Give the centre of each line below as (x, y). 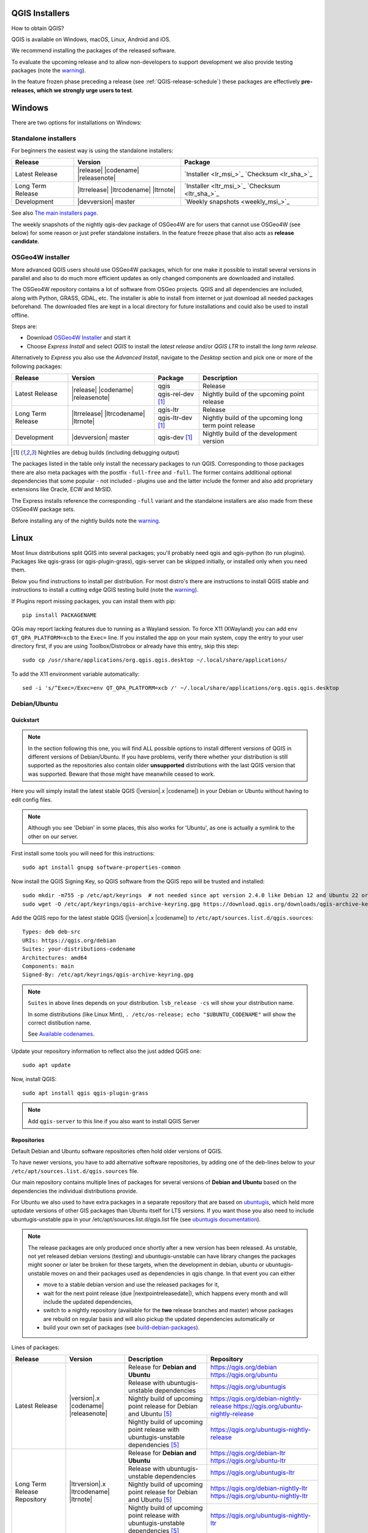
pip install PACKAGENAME (59, 615)
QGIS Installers (40, 13)
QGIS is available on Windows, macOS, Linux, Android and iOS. (91, 39)
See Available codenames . (61, 1034)
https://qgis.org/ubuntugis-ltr (253, 1472)
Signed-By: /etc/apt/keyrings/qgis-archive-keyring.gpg (108, 975)
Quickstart (25, 720)
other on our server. (53, 836)
